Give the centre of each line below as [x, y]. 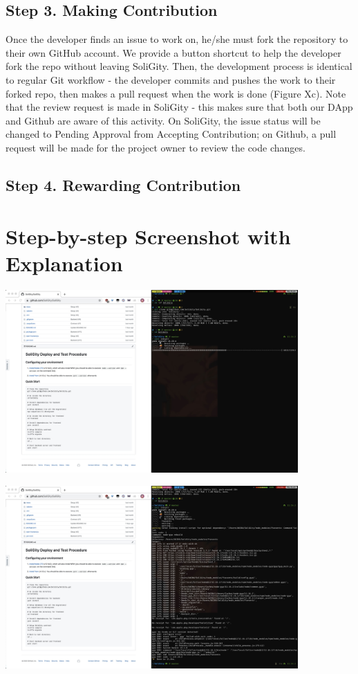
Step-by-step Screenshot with [148, 236]
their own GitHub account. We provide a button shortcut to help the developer [173, 52]
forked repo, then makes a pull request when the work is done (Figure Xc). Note [176, 93]
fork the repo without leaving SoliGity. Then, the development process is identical [179, 66]
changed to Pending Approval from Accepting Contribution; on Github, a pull [171, 134]
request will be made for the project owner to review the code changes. [156, 147]
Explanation [64, 263]
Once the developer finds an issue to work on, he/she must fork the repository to [177, 39]
